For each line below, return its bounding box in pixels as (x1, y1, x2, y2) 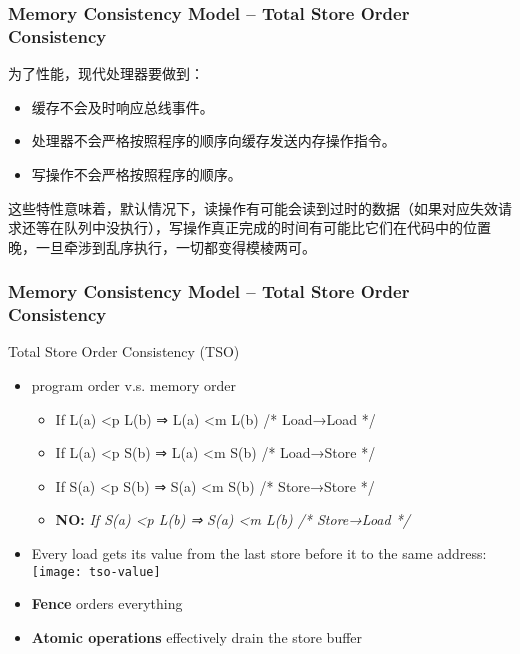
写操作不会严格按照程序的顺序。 (31, 163, 242, 184)
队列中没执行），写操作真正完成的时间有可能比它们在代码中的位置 (63, 217, 491, 238)
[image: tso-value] (31, 564, 161, 579)
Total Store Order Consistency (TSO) (8, 341, 240, 362)
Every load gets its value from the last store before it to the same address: (31, 543, 487, 563)
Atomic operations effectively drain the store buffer (31, 626, 363, 647)
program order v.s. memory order (31, 375, 236, 396)
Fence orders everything (31, 593, 183, 614)
